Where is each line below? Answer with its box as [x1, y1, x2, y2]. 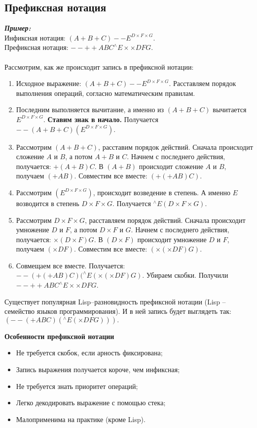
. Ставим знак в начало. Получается [43, 114, 158, 124]
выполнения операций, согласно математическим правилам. [16, 87, 195, 98]
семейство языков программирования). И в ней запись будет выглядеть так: [4, 306, 231, 316]
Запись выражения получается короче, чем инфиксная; [16, 364, 180, 375]
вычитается [213, 104, 247, 115]
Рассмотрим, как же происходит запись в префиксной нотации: [4, 61, 194, 72]
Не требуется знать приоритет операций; [16, 381, 138, 391]
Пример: [4, 23, 31, 33]
